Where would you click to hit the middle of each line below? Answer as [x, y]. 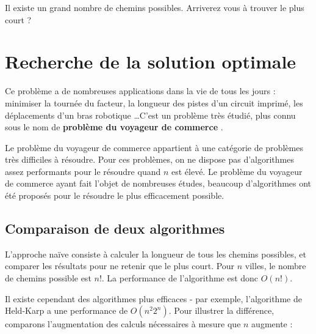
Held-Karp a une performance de [66, 310]
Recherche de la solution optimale [151, 61]
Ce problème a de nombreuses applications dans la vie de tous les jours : [140, 91]
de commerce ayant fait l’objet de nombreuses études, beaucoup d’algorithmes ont [158, 183]
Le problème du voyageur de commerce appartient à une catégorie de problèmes [154, 147]
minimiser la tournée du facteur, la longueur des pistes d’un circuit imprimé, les [154, 102]
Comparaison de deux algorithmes [115, 228]
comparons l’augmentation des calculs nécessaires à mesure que [123, 324]
